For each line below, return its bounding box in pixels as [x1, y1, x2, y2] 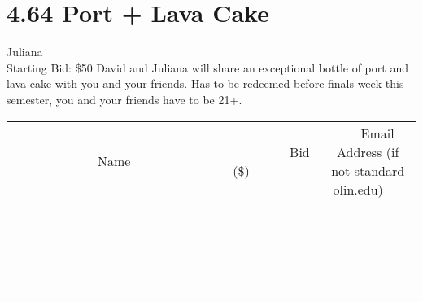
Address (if [337, 142, 399, 161]
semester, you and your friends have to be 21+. [7, 90, 242, 107]
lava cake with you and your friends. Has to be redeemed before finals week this [7, 75, 404, 92]
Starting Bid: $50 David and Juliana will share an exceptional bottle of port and [7, 59, 408, 76]
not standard [331, 160, 405, 180]
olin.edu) [333, 179, 383, 199]
